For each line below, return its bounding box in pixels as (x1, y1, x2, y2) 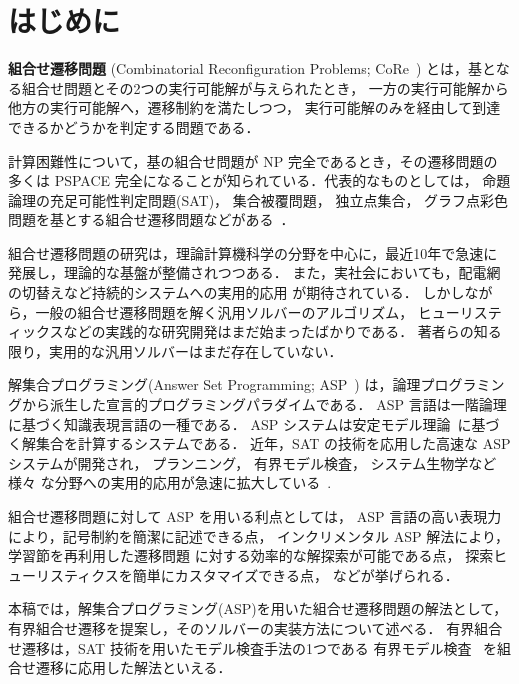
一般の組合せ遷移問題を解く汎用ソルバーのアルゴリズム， (35, 301, 414, 322)
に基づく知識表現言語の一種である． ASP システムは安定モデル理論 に (8, 413, 472, 434)
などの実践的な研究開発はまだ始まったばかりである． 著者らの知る (63, 321, 502, 342)
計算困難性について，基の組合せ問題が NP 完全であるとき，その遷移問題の (8, 150, 498, 171)
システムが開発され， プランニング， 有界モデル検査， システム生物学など (8, 452, 497, 473)
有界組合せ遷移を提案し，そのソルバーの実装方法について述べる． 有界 (8, 617, 475, 638)
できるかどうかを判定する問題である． (8, 116, 260, 137)
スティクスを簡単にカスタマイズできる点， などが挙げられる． (49, 564, 459, 585)
